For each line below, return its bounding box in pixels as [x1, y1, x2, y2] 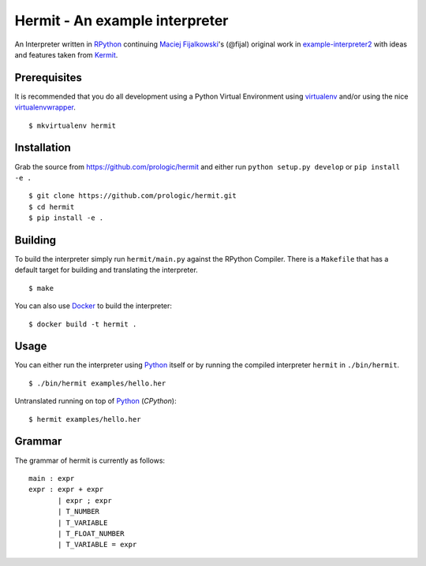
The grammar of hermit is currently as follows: [14, 456, 166, 465]
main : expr [28, 474, 75, 482]
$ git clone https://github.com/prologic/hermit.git [28, 192, 237, 200]
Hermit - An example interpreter [14, 12, 229, 29]
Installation [14, 141, 71, 155]
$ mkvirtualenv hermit [28, 121, 117, 130]
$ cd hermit [28, 202, 75, 211]
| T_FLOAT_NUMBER [58, 529, 125, 538]
